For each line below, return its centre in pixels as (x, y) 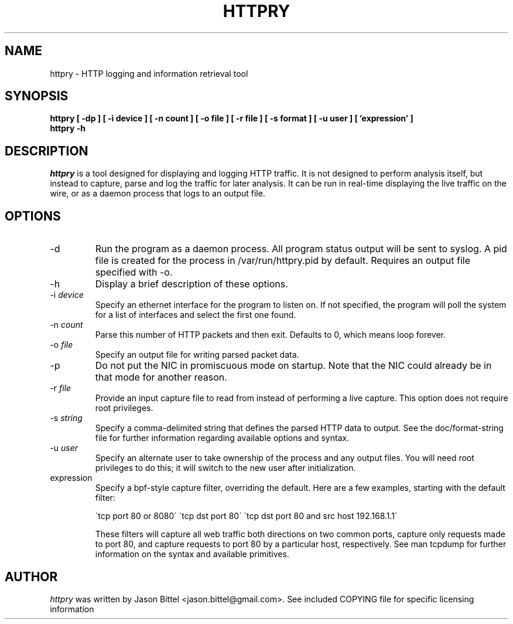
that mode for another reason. (161, 377)
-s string (66, 418)
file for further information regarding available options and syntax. (222, 438)
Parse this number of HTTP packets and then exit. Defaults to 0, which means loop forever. (271, 335)
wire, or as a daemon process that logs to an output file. (158, 194)
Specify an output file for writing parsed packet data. (197, 355)
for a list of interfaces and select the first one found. (196, 315)
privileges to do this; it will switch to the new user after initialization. (225, 468)
